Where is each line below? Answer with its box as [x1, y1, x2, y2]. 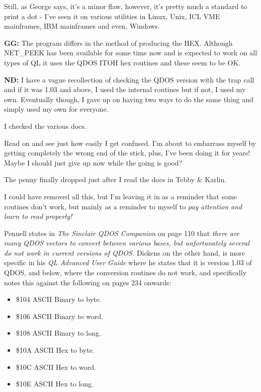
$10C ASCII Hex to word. [16, 361, 96, 372]
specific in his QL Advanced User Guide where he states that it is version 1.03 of [4, 257, 252, 268]
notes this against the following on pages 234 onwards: [4, 277, 171, 287]
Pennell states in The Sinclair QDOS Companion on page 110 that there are [4, 227, 239, 238]
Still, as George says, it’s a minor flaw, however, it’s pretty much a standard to [4, 1, 247, 11]
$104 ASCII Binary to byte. [16, 294, 102, 304]
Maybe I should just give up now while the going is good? [4, 157, 183, 168]
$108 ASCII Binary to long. [16, 328, 101, 338]
